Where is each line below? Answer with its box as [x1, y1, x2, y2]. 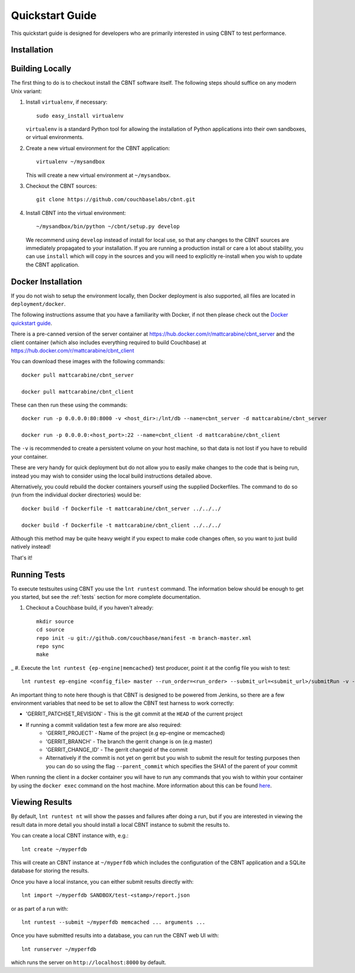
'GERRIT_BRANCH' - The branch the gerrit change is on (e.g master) [46, 737, 213, 745]
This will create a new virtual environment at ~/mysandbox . [25, 172, 171, 179]
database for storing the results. [11, 867, 89, 874]
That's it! [11, 554, 33, 561]
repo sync [36, 643, 64, 650]
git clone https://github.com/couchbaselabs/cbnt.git [36, 196, 195, 203]
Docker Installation [11, 276, 82, 286]
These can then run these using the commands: [11, 401, 128, 408]
